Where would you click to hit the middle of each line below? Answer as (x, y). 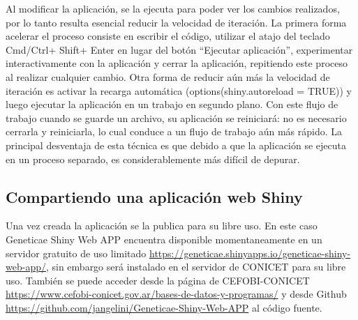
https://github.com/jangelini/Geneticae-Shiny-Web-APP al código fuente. (164, 307)
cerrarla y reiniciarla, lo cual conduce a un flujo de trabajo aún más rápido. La (174, 131)
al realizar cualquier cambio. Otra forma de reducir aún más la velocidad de (168, 76)
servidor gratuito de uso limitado (76, 253)
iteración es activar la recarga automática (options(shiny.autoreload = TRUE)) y (179, 90)
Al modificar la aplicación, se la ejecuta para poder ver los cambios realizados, (173, 8)
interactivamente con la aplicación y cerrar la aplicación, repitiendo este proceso (177, 63)
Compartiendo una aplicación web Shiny (154, 196)
